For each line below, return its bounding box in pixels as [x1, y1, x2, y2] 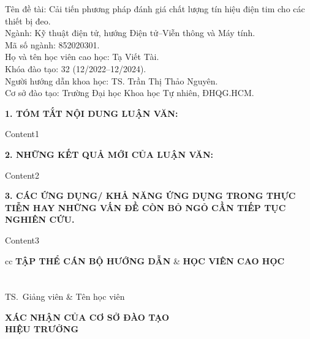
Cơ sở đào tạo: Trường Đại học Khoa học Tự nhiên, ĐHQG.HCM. [5, 86, 254, 99]
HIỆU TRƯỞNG [5, 322, 79, 335]
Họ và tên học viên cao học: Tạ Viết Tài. [5, 50, 159, 63]
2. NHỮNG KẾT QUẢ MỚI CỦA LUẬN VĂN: [5, 147, 214, 160]
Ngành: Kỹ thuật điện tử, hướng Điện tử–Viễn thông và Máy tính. [5, 26, 255, 39]
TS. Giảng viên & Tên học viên [5, 290, 125, 303]
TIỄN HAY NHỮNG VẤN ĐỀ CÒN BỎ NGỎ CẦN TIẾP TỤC [5, 201, 286, 214]
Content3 [5, 233, 39, 246]
